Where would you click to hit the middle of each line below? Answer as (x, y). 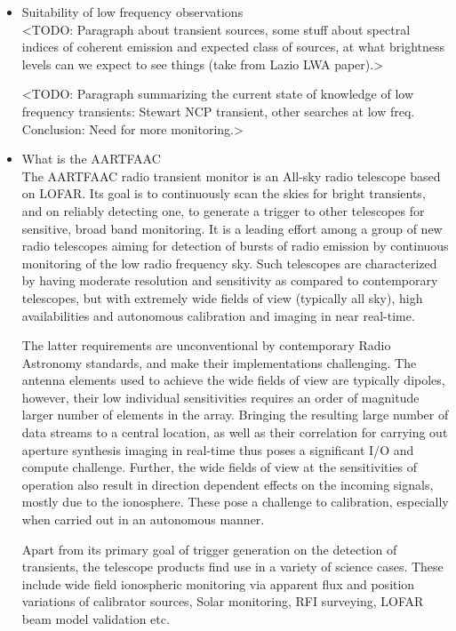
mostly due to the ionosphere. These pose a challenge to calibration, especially (235, 502)
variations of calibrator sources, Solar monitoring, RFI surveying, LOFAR (223, 601)
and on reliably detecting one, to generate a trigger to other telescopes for (223, 210)
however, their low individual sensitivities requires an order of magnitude (220, 397)
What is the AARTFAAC (91, 159)
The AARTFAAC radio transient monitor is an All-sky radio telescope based (231, 176)
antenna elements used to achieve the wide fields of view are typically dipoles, (233, 380)
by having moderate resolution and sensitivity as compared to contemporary (230, 280)
